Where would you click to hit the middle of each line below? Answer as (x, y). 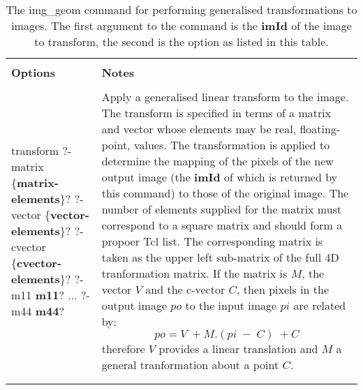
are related (320, 305)
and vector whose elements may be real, (199, 129)
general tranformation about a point (190, 365)
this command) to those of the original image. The (225, 193)
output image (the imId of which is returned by (220, 177)
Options (33, 72)
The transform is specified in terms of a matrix (216, 113)
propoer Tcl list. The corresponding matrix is (212, 241)
